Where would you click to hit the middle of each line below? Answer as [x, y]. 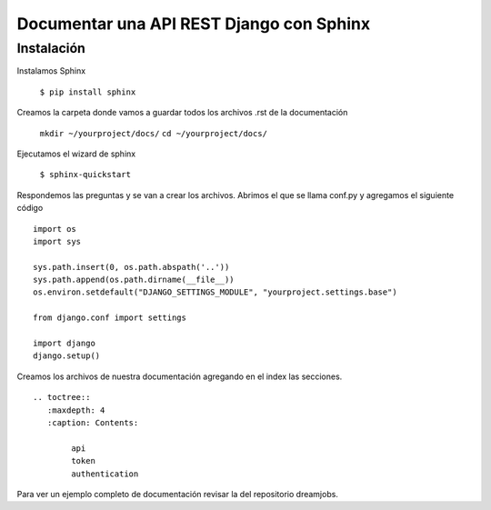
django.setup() [67, 356]
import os [55, 229]
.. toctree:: [62, 397]
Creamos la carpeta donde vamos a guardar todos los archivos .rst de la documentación [182, 113]
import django [64, 344]
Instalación [51, 48]
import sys [57, 241]
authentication [105, 474]
